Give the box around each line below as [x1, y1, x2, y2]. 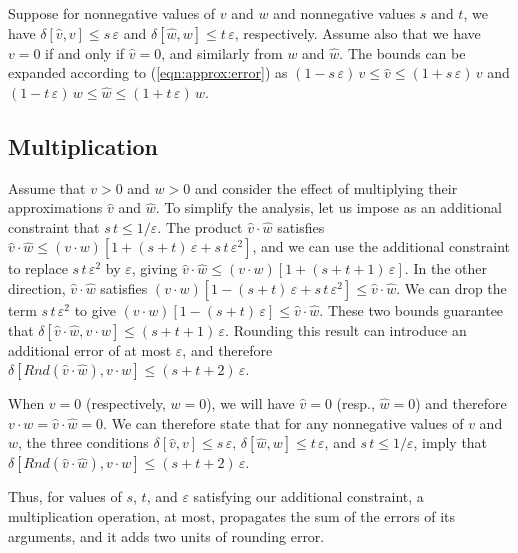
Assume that [8, 177, 86, 198]
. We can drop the [396, 277, 507, 298]
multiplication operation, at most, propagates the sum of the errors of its [8, 505, 456, 526]
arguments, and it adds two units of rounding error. [8, 525, 325, 546]
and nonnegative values [273, 3, 416, 23]
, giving [131, 258, 178, 279]
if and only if [45, 42, 125, 63]
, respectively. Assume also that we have [234, 22, 481, 43]
